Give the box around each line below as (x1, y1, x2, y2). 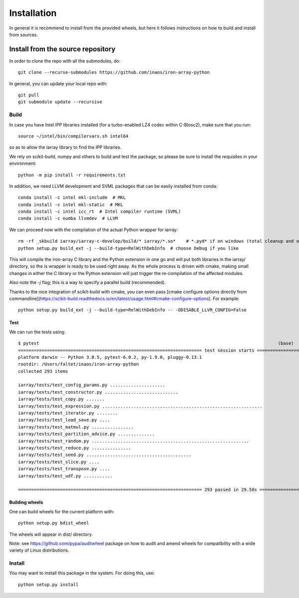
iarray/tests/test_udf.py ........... (18, 473, 113, 478)
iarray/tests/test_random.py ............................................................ (18, 438, 249, 444)
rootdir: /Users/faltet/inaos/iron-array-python (18, 361, 139, 367)
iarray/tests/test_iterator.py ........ (18, 410, 118, 416)
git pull (18, 92, 39, 98)
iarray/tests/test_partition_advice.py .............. (18, 431, 155, 437)
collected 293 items (18, 368, 68, 374)
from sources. (9, 31, 38, 37)
